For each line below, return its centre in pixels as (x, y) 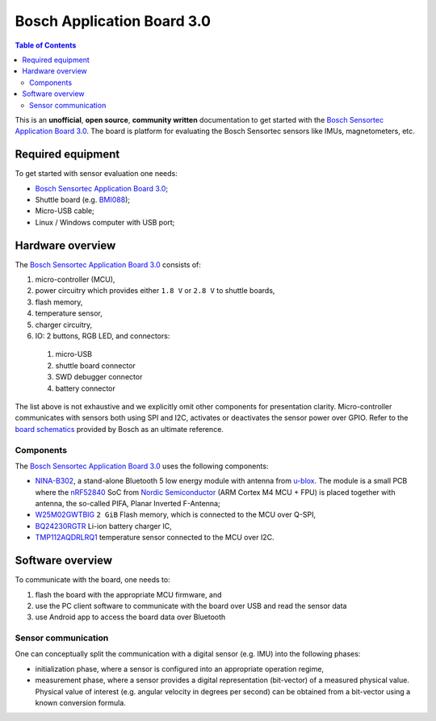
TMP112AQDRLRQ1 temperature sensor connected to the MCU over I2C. (155, 538)
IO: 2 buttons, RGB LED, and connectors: (103, 336)
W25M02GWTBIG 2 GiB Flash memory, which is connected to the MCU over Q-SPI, (176, 515)
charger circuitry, (64, 325)
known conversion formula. (81, 703)
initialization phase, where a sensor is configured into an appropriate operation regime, (180, 669)
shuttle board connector (96, 365)
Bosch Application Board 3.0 (113, 21)
